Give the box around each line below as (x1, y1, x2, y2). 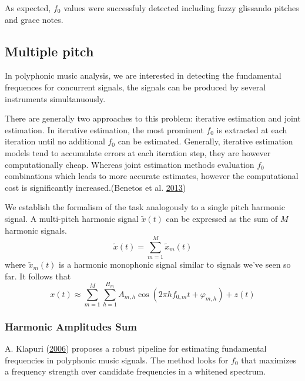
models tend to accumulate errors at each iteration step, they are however (5, 146, 271, 159)
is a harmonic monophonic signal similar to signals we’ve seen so (59, 258, 291, 271)
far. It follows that (5, 269, 71, 282)
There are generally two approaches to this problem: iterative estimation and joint (5, 112, 301, 124)
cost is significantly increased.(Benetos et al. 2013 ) (5, 181, 186, 193)
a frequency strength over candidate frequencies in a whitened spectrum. (5, 365, 266, 377)
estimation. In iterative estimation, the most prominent (5, 123, 204, 136)
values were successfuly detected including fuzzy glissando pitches (63, 2, 299, 14)
